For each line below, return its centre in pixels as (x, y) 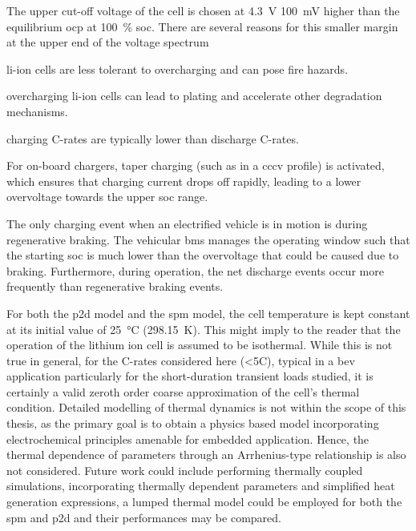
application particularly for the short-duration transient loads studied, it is (190, 376)
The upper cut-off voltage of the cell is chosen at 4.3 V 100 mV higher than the (203, 10)
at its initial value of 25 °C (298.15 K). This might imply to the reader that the (204, 329)
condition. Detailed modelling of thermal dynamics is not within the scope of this (206, 407)
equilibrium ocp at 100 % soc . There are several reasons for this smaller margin (202, 26)
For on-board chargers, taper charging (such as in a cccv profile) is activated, (196, 165)
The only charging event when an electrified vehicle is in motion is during (187, 223)
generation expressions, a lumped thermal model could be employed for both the (204, 502)
